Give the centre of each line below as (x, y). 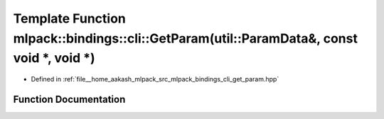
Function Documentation (69, 99)
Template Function (69, 18)
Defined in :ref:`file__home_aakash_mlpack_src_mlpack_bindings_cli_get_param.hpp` (155, 79)
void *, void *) (54, 58)
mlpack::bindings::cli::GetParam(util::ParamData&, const (186, 38)
